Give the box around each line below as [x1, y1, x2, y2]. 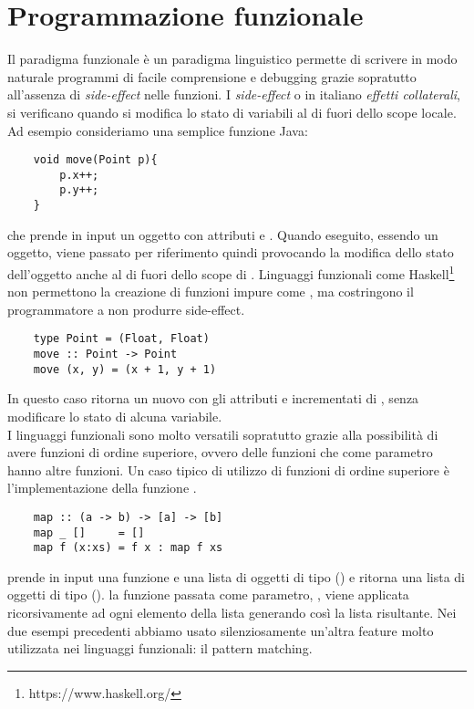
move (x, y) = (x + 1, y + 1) [33, 362, 217, 376]
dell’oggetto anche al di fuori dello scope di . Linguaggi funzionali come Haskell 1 [7, 261, 455, 283]
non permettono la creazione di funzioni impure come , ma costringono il [7, 282, 414, 301]
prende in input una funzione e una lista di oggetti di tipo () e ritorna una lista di [7, 567, 466, 586]
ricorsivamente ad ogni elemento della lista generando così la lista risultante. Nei [7, 603, 457, 622]
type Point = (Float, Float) [33, 332, 210, 346]
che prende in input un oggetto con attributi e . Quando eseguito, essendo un [7, 224, 438, 244]
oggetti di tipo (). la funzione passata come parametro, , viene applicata [7, 585, 409, 604]
